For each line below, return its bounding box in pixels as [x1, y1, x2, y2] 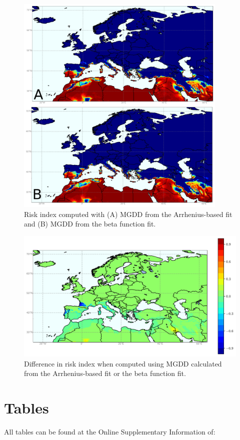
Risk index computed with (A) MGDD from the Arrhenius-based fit [24, 208, 232, 219]
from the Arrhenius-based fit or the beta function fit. [24, 368, 186, 378]
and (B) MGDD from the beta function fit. [24, 218, 156, 229]
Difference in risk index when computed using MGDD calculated [24, 358, 222, 368]
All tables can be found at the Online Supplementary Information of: [4, 426, 215, 436]
